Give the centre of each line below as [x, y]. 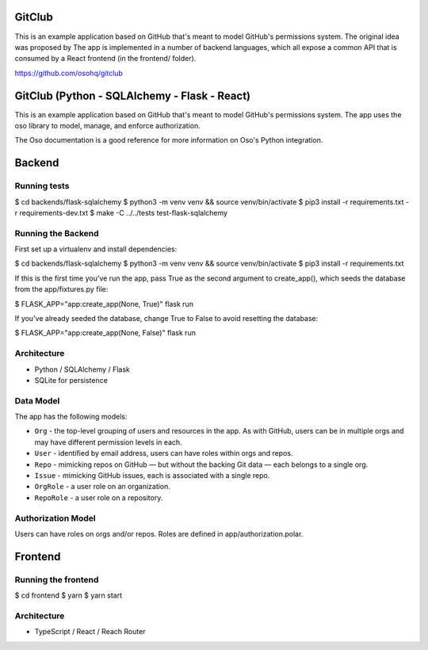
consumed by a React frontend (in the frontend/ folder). [105, 59]
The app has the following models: [71, 417]
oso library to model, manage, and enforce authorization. [108, 125]
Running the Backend [57, 233]
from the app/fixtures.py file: [61, 289]
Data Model [37, 400]
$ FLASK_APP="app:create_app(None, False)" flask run [105, 333]
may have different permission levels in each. [108, 442]
